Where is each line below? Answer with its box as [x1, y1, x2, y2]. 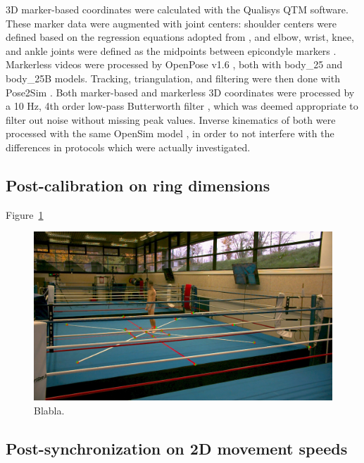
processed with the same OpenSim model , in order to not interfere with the [6, 126, 334, 141]
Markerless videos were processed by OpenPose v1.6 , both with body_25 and [6, 57, 343, 72]
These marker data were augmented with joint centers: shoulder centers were [6, 15, 337, 30]
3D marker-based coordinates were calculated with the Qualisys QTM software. [6, 2, 349, 16]
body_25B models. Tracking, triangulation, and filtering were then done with [6, 70, 340, 85]
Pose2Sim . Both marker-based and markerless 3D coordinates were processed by [6, 84, 355, 99]
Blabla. [34, 403, 65, 418]
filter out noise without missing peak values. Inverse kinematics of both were [6, 112, 336, 127]
